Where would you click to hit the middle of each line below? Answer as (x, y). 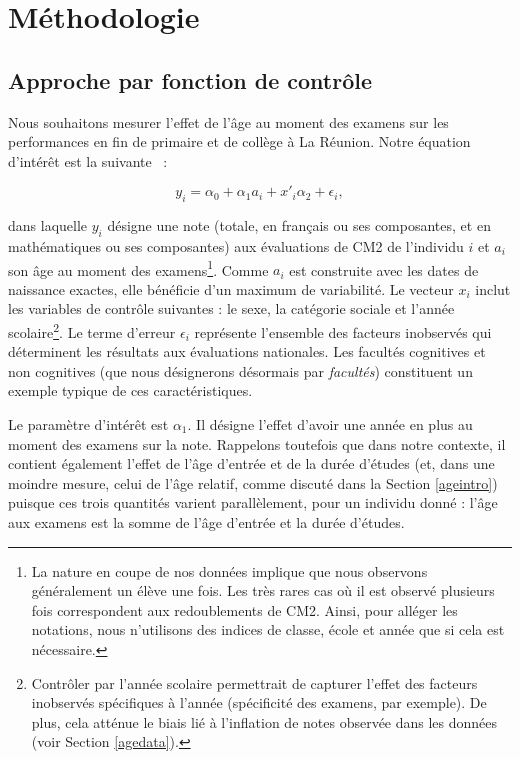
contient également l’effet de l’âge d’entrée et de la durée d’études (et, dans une (251, 463)
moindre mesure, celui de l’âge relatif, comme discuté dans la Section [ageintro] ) (253, 482)
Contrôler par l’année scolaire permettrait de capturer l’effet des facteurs (254, 682)
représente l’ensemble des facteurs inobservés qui (343, 331)
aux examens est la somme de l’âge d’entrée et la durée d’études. (206, 521)
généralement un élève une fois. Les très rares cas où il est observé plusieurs (263, 590)
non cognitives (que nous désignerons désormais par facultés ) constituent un (240, 370)
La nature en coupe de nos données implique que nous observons (229, 570)
